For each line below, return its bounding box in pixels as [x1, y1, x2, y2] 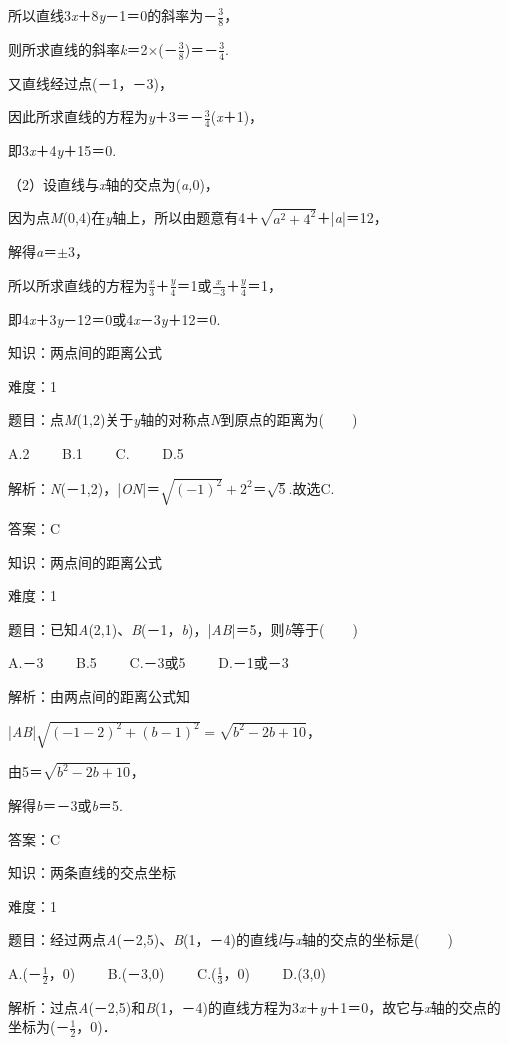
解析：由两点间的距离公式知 [8, 686, 190, 707]
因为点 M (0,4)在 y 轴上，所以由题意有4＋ [8, 207, 260, 228]
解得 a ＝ [8, 241, 58, 262]
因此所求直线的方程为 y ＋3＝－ [8, 106, 204, 127]
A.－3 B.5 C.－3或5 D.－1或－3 [8, 652, 289, 673]
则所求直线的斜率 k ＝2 [8, 38, 148, 59]
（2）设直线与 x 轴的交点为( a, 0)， [8, 173, 219, 194]
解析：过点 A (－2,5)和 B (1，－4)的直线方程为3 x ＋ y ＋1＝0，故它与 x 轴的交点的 [8, 996, 501, 1017]
